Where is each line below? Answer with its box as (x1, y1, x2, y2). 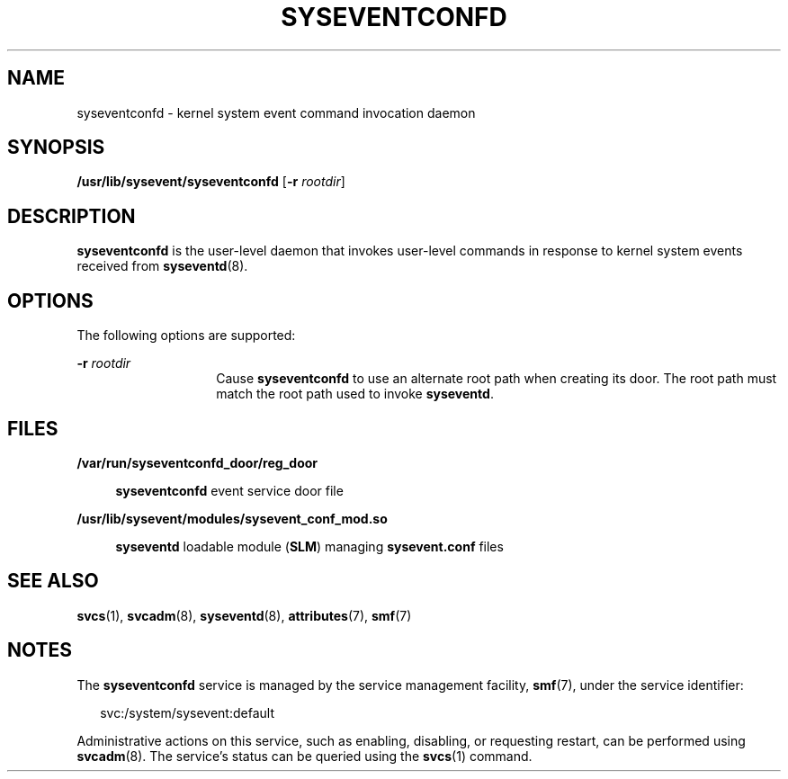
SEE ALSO (7, 569, 99, 593)
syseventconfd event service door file (115, 482, 344, 498)
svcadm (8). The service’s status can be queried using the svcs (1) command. (76, 748, 533, 764)
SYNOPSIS (7, 136, 105, 159)
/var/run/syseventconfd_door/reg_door (76, 454, 318, 470)
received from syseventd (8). (76, 258, 248, 274)
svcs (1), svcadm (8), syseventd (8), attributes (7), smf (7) (76, 607, 412, 623)
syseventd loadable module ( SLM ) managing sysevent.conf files (115, 538, 504, 554)
